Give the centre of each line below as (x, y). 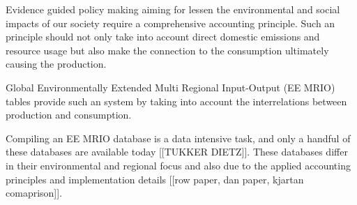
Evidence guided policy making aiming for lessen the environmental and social (173, 9)
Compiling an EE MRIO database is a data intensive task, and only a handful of (178, 138)
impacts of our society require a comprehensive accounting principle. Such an (170, 23)
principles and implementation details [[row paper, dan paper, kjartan (155, 179)
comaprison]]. (34, 193)
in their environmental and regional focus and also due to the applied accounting (178, 165)
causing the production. (56, 64)
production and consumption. (69, 115)
